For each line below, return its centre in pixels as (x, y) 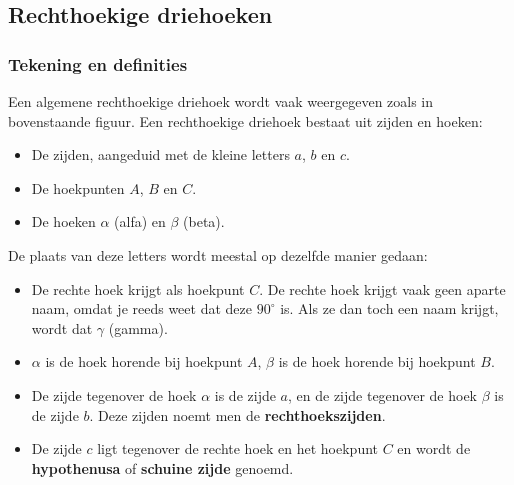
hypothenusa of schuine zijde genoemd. (162, 467)
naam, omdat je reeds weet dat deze (141, 308)
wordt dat (62, 327)
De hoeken (63, 221)
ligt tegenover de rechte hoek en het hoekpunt (238, 448)
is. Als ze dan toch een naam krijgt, (389, 308)
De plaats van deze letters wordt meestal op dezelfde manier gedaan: (218, 254)
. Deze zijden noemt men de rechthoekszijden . (237, 414)
